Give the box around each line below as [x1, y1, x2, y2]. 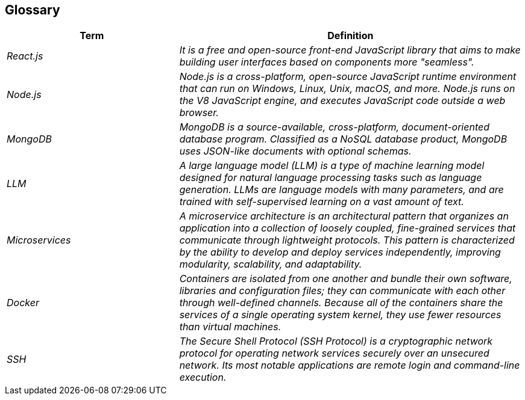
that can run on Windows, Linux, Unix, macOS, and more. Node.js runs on [179, 82, 515, 95]
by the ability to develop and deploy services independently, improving [179, 246, 501, 259]
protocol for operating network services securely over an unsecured [179, 347, 489, 360]
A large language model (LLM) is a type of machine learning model [179, 159, 485, 172]
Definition [327, 29, 374, 42]
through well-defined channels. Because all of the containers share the [179, 297, 503, 309]
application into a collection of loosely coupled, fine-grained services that [179, 222, 516, 235]
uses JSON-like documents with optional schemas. [179, 145, 412, 158]
